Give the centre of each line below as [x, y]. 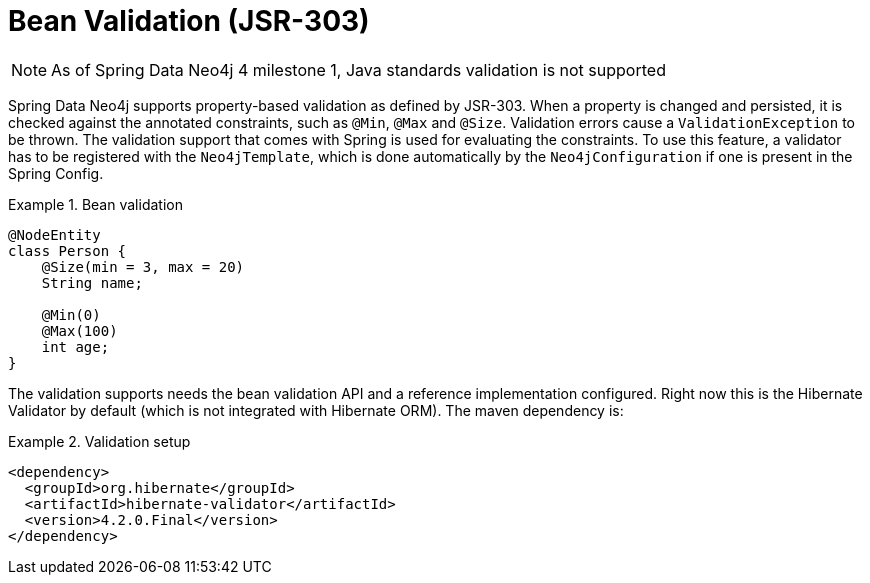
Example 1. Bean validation [95, 204]
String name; [92, 282]
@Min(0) [71, 314]
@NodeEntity [54, 234]
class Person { [67, 250]
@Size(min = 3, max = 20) [143, 266]
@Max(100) [79, 330]
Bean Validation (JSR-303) [189, 21]
